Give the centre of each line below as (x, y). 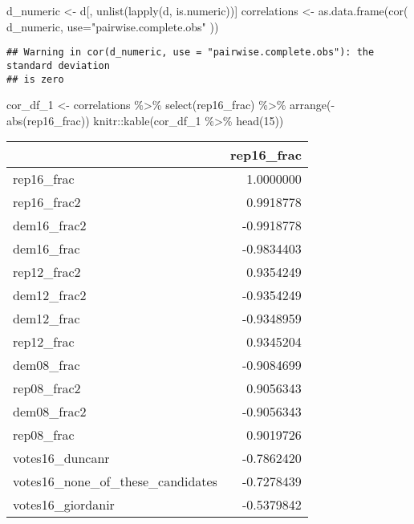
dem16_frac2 (50, 225)
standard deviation (58, 65)
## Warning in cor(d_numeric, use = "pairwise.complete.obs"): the (191, 53)
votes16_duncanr (61, 458)
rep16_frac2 (47, 202)
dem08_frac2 (50, 412)
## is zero (35, 79)
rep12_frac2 (47, 272)
